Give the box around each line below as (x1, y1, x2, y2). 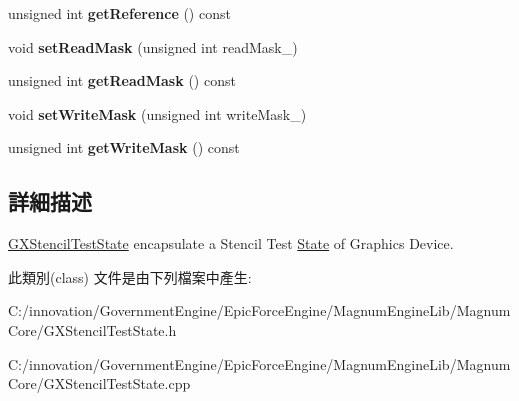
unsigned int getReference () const (8, 3, 231, 23)
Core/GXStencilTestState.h (8, 319, 177, 340)
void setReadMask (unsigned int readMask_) (8, 36, 298, 57)
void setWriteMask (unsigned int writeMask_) (8, 103, 307, 124)
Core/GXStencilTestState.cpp (8, 373, 191, 394)
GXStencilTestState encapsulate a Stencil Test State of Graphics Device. (8, 233, 454, 254)
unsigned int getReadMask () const (8, 70, 236, 91)
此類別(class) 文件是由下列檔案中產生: (8, 266, 252, 287)
